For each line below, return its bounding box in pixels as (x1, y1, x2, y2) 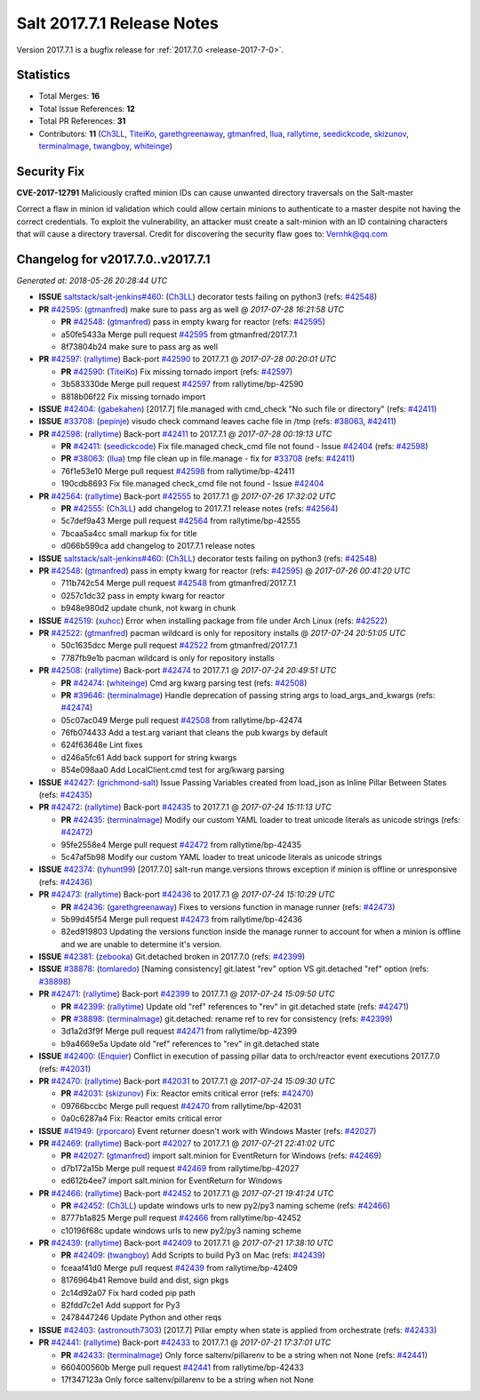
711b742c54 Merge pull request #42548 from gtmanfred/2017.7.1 (60, 578, 297, 589)
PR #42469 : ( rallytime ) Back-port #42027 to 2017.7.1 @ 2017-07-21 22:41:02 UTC (38, 1138, 335, 1148)
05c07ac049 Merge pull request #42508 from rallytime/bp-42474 (60, 714, 303, 725)
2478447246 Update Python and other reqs (60, 1312, 222, 1323)
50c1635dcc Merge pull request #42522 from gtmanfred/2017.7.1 (60, 640, 298, 651)
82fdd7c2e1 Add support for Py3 (60, 1299, 180, 1311)
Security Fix (16, 164, 84, 179)
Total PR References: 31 (38, 116, 126, 126)
